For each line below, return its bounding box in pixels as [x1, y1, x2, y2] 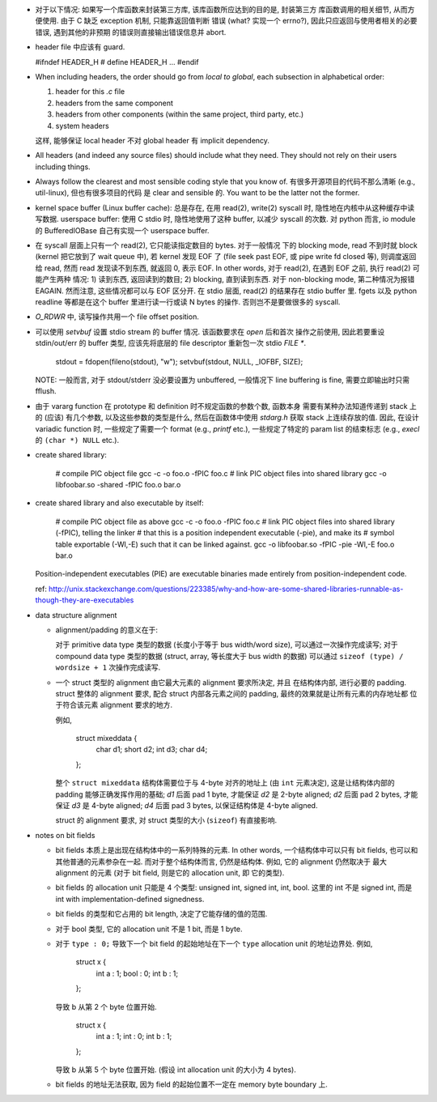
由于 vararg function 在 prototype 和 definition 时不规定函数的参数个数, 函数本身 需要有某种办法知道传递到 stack [35, 401, 408, 411]
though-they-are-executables [35, 595, 134, 605]
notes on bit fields [35, 830, 95, 840]
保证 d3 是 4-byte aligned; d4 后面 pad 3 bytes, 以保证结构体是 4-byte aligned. [55, 801, 318, 811]
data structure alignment [35, 610, 117, 619]
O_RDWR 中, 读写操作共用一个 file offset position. [35, 312, 200, 321]
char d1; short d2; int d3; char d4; [95, 745, 208, 755]
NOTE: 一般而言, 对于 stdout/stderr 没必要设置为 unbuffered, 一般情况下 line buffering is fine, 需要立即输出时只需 [35, 375, 410, 385]
